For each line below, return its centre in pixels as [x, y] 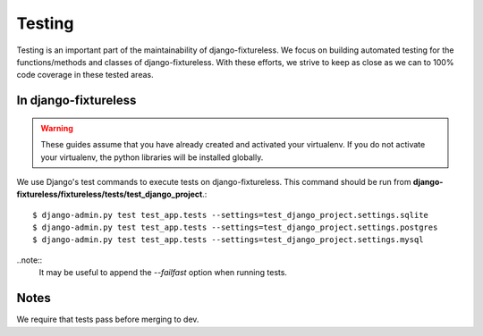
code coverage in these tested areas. [85, 75]
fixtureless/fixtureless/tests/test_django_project [110, 194]
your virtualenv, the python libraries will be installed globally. [152, 157]
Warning [57, 128]
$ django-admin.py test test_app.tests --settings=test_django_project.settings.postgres [235, 227]
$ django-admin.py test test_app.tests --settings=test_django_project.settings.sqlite [231, 215]
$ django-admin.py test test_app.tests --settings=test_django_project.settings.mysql [228, 240]
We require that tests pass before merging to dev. [108, 319]
